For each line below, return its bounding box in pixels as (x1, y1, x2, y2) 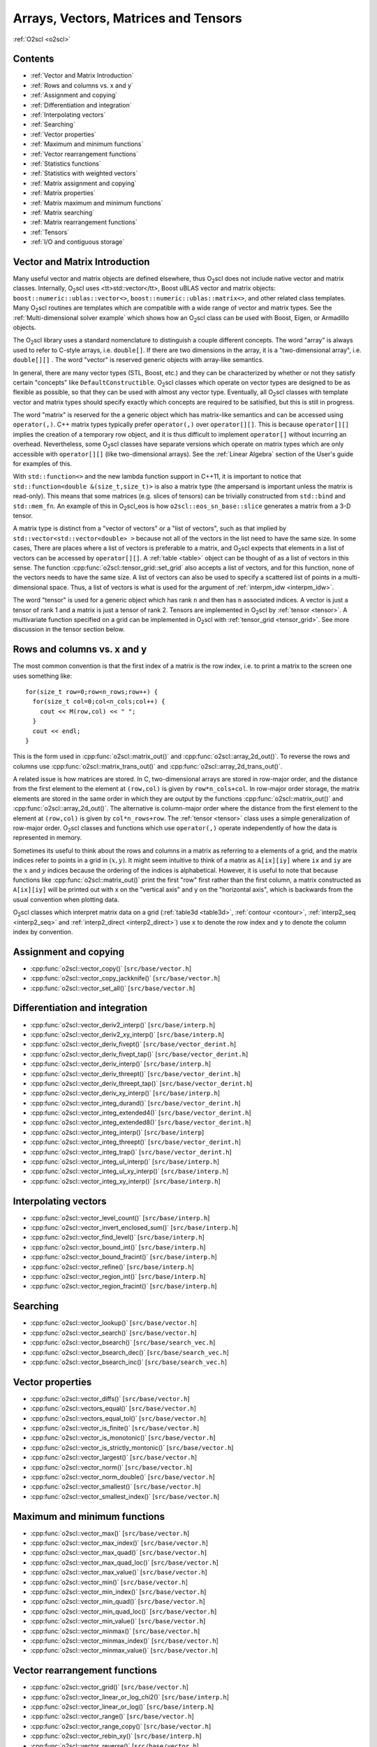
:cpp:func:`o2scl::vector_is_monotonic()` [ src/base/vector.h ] (30, 1433, 216, 1442)
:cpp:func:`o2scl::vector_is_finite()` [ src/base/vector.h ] (30, 1423, 200, 1432)
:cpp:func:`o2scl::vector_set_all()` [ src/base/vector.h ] (30, 984, 195, 992)
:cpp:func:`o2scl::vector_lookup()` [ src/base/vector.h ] (30, 1319, 197, 1327)
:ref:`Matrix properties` (30, 189, 96, 197)
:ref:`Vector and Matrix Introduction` (30, 71, 134, 80)
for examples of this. (13, 460, 73, 468)
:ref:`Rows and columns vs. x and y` (30, 81, 134, 89)
